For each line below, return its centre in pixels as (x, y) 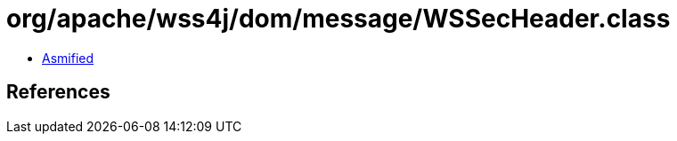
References (58, 92)
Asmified (68, 58)
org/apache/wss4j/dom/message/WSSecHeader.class (338, 19)
